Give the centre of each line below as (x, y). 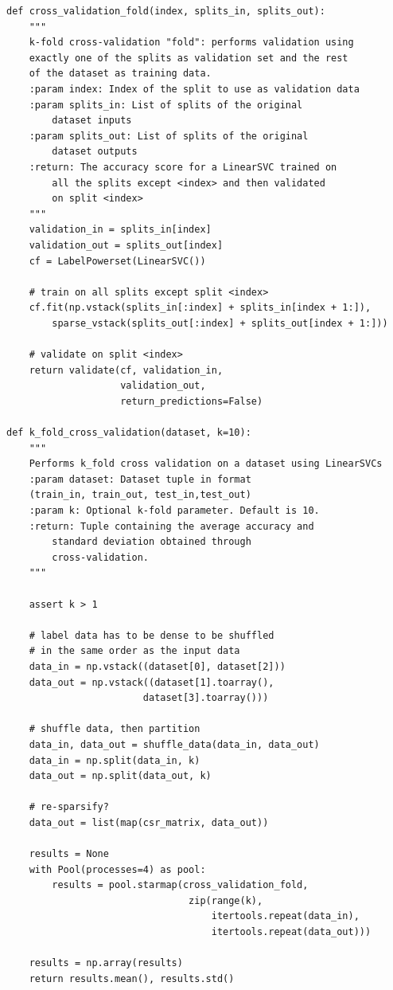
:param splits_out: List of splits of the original (169, 136)
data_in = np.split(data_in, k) (115, 760)
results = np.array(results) (106, 963)
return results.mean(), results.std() (132, 978)
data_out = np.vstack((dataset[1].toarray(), (152, 682)
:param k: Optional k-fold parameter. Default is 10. (174, 511)
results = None (69, 854)
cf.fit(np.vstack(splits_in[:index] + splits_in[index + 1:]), (200, 308)
